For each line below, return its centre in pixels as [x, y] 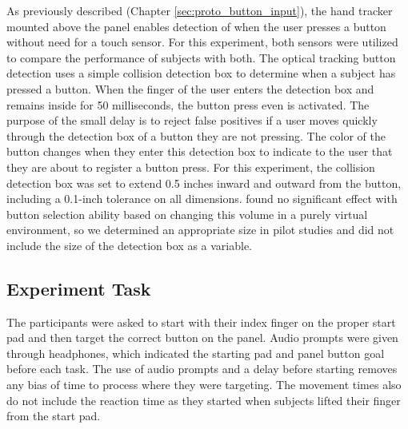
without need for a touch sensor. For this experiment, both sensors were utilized [202, 42]
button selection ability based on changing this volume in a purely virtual [187, 214]
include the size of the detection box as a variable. [130, 245]
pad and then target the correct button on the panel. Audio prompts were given [202, 338]
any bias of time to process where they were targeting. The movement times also [204, 385]
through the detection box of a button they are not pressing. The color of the [196, 135]
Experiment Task [79, 288]
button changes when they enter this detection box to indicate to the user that [200, 151]
